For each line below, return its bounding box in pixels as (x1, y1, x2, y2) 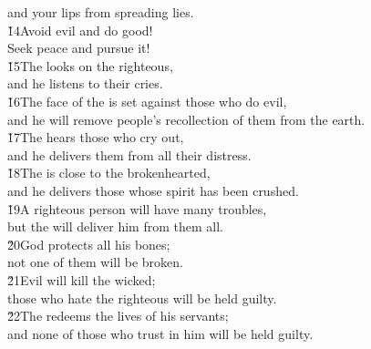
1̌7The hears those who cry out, (7, 128, 184, 147)
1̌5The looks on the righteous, (7, 56, 173, 75)
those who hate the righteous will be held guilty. (7, 288, 277, 307)
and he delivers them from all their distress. (7, 145, 252, 164)
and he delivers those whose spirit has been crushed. (7, 180, 299, 200)
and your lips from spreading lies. (7, 3, 194, 21)
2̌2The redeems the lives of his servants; (7, 306, 229, 325)
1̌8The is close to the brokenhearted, (7, 163, 211, 182)
